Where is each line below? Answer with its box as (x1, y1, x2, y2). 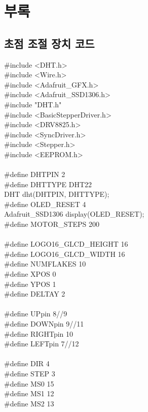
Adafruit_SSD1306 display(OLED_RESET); (4, 209, 144, 219)
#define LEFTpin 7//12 (4, 338, 79, 349)
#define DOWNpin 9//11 (4, 318, 84, 329)
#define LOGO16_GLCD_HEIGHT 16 (4, 239, 128, 249)
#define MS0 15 (4, 378, 54, 389)
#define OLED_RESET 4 (4, 198, 86, 209)
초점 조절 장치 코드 (4, 35, 95, 51)
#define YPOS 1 (4, 278, 56, 289)
